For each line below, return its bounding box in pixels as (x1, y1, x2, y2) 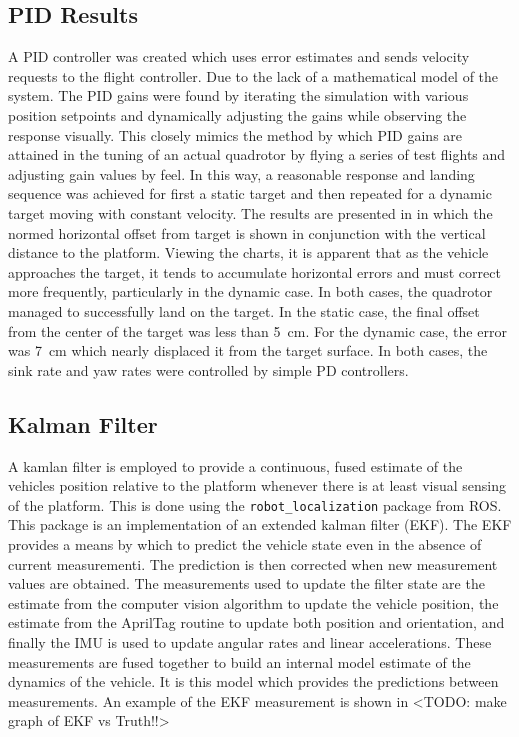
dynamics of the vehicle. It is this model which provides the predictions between (8, 671, 499, 692)
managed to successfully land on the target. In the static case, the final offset (8, 300, 480, 321)
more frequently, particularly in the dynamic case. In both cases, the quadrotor (8, 281, 493, 302)
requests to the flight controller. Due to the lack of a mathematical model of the (8, 65, 499, 86)
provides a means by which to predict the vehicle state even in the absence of (8, 533, 482, 554)
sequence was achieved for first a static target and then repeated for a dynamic (8, 183, 492, 204)
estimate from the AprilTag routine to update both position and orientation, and (8, 612, 505, 633)
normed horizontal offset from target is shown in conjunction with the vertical (8, 222, 486, 243)
